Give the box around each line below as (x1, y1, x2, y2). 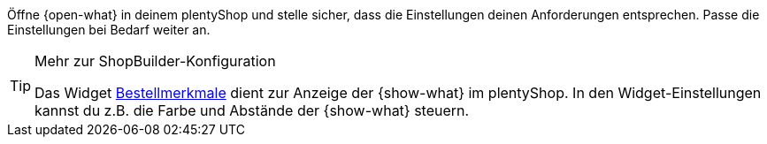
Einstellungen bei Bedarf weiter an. (7, 22, 211, 37)
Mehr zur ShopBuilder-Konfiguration (35, 52, 276, 70)
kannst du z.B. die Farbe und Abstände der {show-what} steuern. (35, 102, 470, 119)
